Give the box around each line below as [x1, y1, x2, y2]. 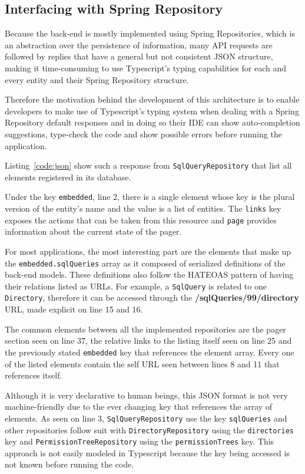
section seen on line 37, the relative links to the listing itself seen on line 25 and [5, 334, 292, 347]
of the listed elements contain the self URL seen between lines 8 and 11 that [5, 357, 280, 370]
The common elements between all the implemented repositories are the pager [5, 322, 286, 335]
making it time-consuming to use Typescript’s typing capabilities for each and [5, 61, 287, 74]
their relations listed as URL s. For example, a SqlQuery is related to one [5, 279, 267, 292]
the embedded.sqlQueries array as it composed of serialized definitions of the [5, 256, 286, 269]
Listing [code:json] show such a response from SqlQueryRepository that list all [5, 159, 292, 172]
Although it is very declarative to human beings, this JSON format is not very [5, 389, 288, 401]
